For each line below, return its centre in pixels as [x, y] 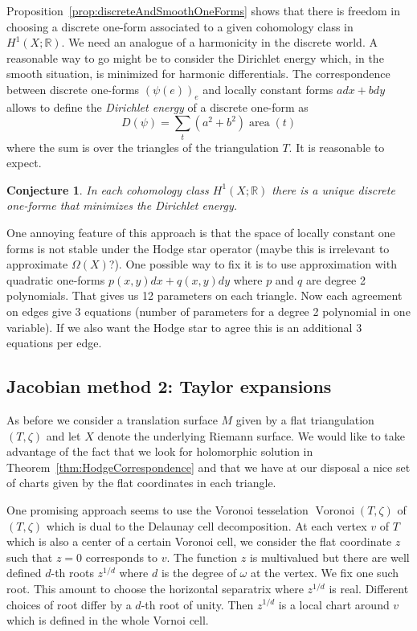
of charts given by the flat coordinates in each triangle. [141, 483]
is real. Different [369, 588]
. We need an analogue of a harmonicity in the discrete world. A [219, 42]
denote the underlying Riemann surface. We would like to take [251, 435]
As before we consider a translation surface [112, 420]
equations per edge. [54, 343]
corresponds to [122, 557]
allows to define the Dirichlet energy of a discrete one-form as [157, 107]
